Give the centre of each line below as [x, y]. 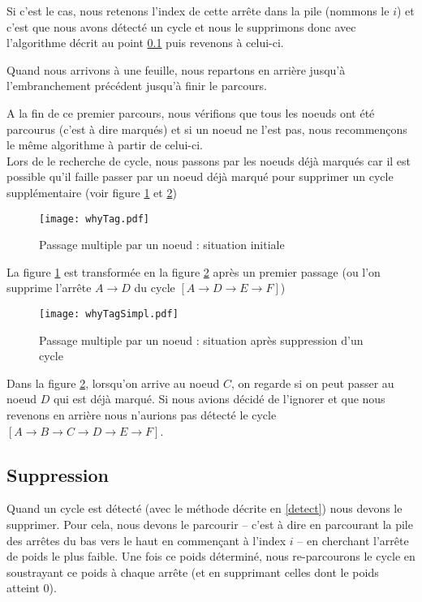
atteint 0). [32, 588]
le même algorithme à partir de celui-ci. [105, 145]
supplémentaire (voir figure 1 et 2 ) [92, 192]
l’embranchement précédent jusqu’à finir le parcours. [137, 86]
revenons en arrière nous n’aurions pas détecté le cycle [142, 415]
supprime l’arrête [49, 288]
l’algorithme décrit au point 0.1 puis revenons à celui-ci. [145, 43]
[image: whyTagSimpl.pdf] [109, 314]
